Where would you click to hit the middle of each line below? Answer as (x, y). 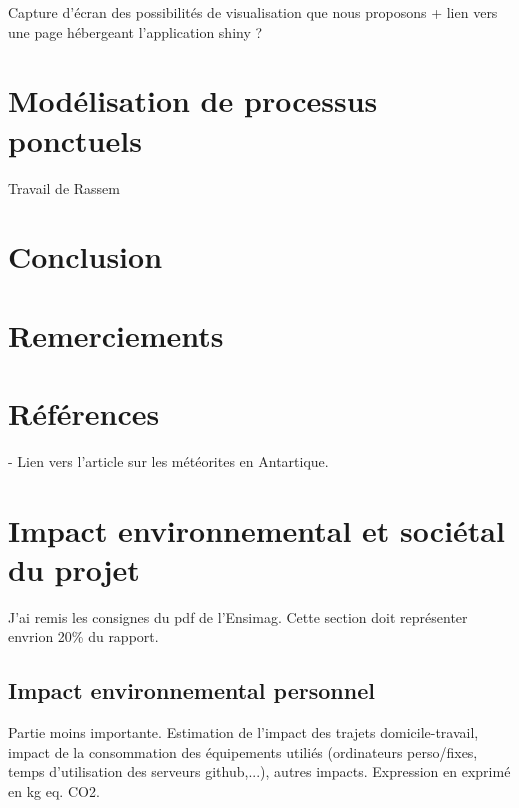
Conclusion (85, 256)
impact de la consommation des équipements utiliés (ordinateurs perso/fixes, (243, 751)
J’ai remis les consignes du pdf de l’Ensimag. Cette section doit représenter (238, 616)
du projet (74, 568)
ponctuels (75, 139)
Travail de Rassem (64, 187)
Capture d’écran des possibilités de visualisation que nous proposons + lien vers (253, 12)
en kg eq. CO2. (54, 791)
